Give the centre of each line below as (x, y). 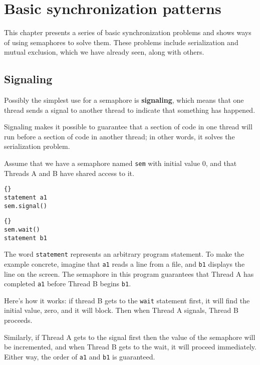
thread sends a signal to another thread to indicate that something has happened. (130, 110)
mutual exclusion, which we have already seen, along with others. (104, 52)
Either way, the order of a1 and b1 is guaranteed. (80, 356)
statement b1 (26, 238)
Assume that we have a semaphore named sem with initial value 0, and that (120, 163)
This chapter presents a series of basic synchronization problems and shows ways (128, 32)
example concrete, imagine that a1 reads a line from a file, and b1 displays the (124, 263)
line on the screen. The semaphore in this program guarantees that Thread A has (129, 273)
